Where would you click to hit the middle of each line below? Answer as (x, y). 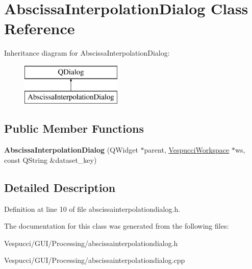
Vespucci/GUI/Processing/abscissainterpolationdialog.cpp (95, 260)
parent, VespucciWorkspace (187, 150)
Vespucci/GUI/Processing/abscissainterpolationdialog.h (91, 243)
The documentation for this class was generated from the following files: (117, 226)
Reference (40, 28)
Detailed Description (60, 187)
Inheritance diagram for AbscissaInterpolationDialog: (87, 53)
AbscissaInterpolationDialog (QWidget (71, 150)
